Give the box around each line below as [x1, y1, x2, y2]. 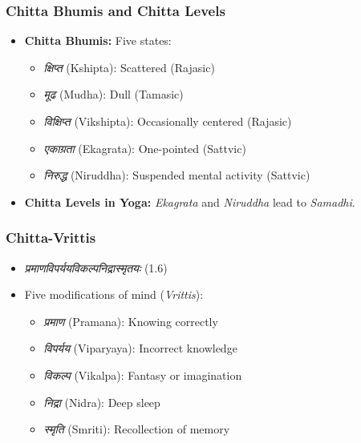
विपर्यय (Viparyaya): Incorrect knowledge [43, 340, 237, 356]
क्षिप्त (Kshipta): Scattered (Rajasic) [43, 58, 215, 75]
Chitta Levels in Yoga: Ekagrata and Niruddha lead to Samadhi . [24, 193, 355, 210]
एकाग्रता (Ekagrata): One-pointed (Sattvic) [43, 139, 246, 156]
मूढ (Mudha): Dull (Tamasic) [43, 86, 184, 103]
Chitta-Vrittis [6, 228, 96, 248]
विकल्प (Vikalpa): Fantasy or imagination [43, 366, 242, 383]
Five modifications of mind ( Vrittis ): [24, 286, 204, 303]
